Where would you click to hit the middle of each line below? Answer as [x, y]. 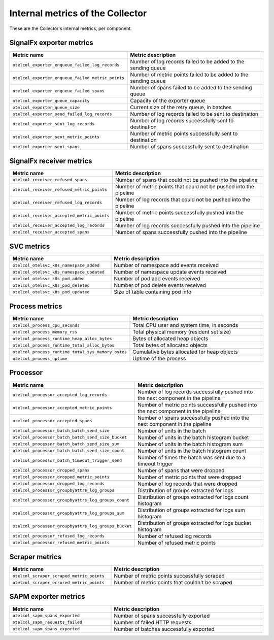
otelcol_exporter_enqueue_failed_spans [59, 91]
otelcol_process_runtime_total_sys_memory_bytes [70, 352]
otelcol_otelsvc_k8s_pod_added [48, 278]
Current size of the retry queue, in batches [181, 108]
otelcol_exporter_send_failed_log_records [62, 114]
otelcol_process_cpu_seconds [46, 325]
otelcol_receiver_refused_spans [50, 180]
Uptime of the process [159, 359]
